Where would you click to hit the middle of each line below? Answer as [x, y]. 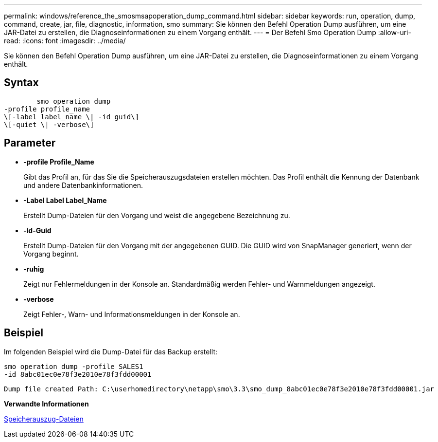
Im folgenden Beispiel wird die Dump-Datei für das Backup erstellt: [111, 351]
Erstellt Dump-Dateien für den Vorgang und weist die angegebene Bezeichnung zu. [157, 215]
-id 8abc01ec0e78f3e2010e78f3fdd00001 [78, 374]
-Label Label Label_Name [65, 200]
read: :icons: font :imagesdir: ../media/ [65, 41]
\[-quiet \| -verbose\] [49, 124]
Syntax [21, 83]
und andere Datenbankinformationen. [83, 185]
